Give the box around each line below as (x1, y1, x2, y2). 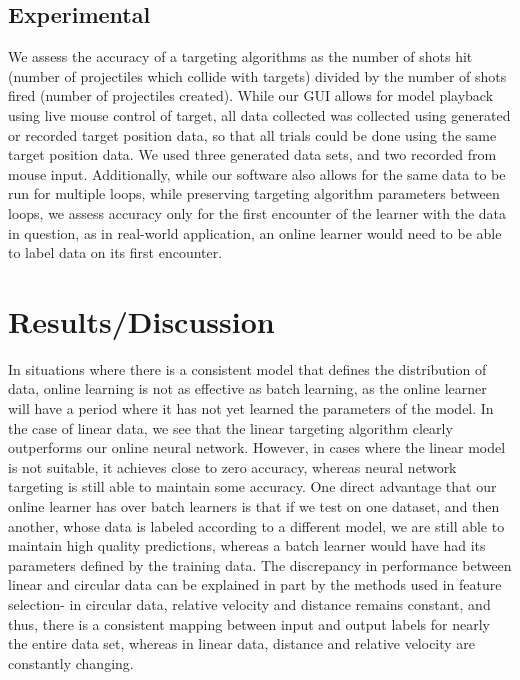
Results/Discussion (8, 300, 275, 341)
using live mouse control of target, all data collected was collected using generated (8, 104, 511, 125)
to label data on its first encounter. (8, 242, 223, 263)
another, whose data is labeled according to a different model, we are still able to (8, 515, 505, 536)
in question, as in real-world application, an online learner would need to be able (8, 222, 502, 243)
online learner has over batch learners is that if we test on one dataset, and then (8, 496, 500, 517)
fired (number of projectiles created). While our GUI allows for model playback (8, 85, 494, 106)
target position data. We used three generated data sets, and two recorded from (8, 144, 497, 165)
